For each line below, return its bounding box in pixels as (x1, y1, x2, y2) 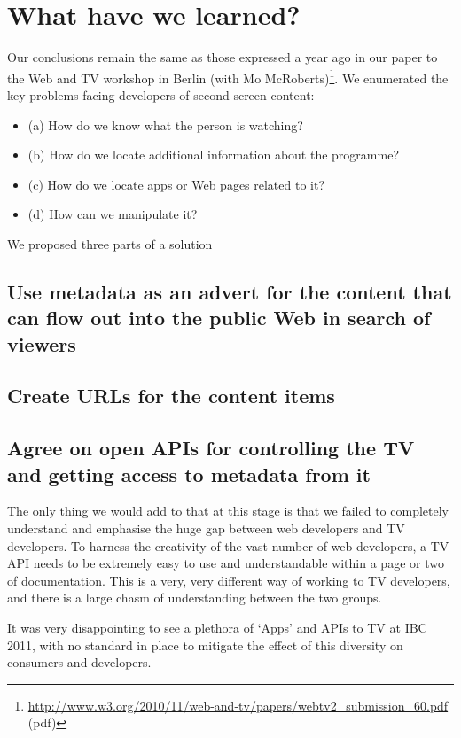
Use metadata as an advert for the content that (7, 277, 452, 305)
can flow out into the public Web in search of (7, 304, 431, 331)
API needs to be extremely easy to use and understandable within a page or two (7, 554, 444, 572)
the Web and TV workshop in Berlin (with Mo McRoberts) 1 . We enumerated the (7, 66, 449, 87)
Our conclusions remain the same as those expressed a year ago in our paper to (7, 48, 438, 66)
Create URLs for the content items (7, 382, 335, 409)
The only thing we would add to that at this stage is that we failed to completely (7, 501, 449, 520)
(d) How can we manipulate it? (27, 205, 198, 223)
